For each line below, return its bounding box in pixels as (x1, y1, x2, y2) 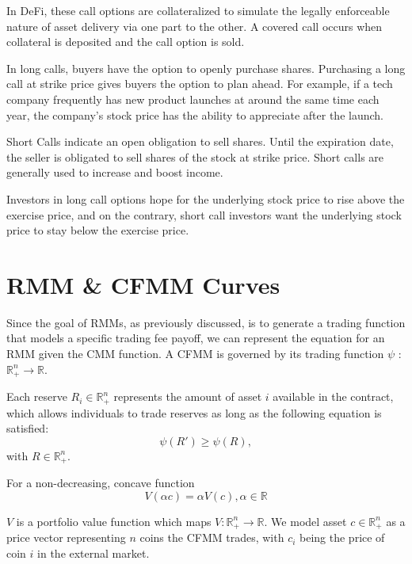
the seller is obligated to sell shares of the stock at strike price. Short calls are (6, 148, 384, 165)
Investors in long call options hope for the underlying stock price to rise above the (6, 190, 405, 207)
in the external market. (37, 544, 150, 561)
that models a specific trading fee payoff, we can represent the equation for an (6, 330, 385, 346)
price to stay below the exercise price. (6, 222, 189, 238)
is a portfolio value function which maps (16, 513, 212, 529)
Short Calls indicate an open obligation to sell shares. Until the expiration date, (6, 133, 394, 150)
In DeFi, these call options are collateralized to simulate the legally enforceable (6, 2, 390, 18)
